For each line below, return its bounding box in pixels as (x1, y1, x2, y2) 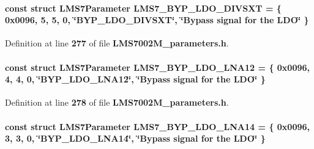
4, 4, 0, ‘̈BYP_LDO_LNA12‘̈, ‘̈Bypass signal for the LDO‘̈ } (5, 73, 266, 85)
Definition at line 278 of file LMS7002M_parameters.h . (5, 96, 229, 109)
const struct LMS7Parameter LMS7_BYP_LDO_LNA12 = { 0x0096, (5, 60, 310, 73)
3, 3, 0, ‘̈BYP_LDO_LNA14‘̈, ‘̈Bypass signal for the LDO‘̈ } (5, 132, 266, 145)
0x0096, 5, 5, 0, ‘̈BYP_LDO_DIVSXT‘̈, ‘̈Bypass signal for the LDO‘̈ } (5, 13, 309, 26)
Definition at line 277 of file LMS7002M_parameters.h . (5, 37, 229, 49)
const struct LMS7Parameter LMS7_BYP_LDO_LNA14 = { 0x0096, (5, 120, 310, 133)
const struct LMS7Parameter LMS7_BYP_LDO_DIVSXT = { (5, 1, 282, 14)
